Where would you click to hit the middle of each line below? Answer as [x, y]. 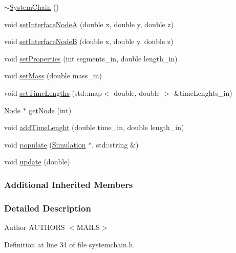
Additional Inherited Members [69, 184]
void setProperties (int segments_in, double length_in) [91, 58]
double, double [137, 92]
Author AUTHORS [35, 227]
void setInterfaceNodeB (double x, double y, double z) [89, 41]
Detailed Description [48, 208]
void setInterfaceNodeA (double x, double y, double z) [89, 24]
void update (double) [37, 162]
